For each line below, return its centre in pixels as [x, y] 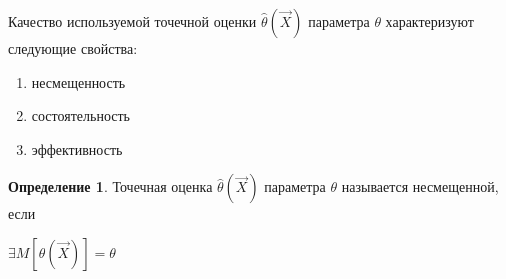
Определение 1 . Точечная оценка [110, 186]
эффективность [77, 148]
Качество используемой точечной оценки [132, 21]
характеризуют [429, 21]
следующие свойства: [73, 48]
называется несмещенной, [420, 186]
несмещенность [78, 81]
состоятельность [80, 115]
